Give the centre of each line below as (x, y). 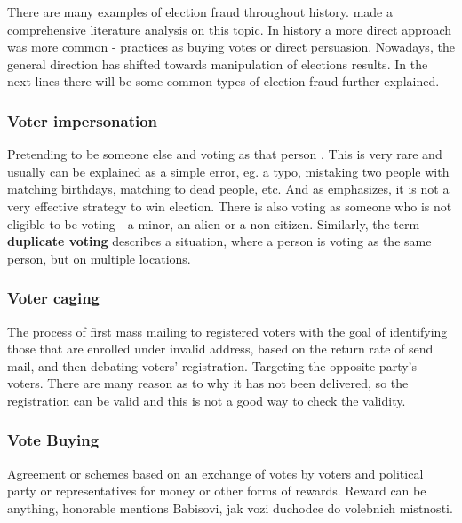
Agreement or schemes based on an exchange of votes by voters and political (215, 473)
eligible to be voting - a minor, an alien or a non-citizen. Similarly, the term (214, 223)
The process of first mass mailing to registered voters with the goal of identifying (227, 331)
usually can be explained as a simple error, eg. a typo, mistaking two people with (228, 171)
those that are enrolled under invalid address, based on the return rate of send (220, 349)
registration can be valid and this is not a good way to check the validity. (207, 400)
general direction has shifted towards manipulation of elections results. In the (218, 63)
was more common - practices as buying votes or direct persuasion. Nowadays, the (231, 47)
